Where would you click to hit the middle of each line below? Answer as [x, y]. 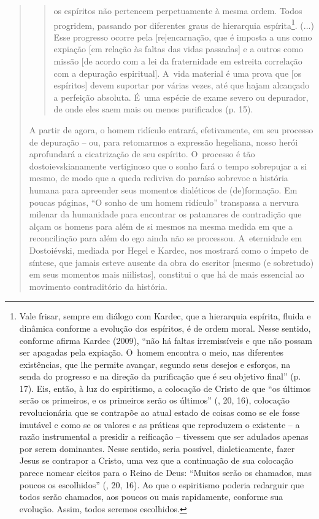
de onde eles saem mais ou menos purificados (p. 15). [153, 109]
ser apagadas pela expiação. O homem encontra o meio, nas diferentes [151, 352]
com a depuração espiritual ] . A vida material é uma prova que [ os [178, 73]
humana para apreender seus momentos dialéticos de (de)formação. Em [163, 189]
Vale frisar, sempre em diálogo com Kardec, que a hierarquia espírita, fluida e [165, 316]
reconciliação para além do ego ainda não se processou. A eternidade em [166, 238]
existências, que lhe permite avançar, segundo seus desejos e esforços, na [155, 364]
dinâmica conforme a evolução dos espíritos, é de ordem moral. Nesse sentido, [165, 328]
